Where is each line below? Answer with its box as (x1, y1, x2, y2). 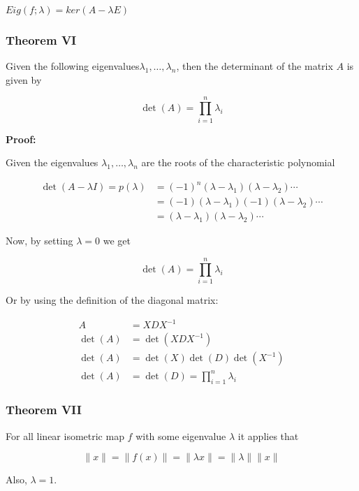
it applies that (237, 428, 299, 443)
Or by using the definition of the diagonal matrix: (6, 293, 219, 307)
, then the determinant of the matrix (176, 59, 333, 73)
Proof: (6, 131, 36, 146)
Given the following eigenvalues (6, 59, 140, 73)
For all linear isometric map (6, 428, 124, 443)
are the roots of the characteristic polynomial (141, 155, 335, 170)
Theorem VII (6, 401, 82, 418)
